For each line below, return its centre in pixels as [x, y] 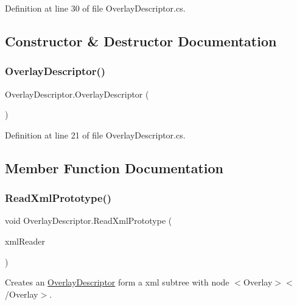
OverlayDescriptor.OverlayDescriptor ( [77, 94]
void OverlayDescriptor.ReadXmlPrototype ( [89, 221]
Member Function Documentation [114, 167]
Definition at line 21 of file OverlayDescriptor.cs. [95, 135]
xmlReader [25, 241]
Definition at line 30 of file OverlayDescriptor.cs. [95, 8]
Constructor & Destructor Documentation [141, 41]
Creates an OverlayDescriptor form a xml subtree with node [117, 282]
